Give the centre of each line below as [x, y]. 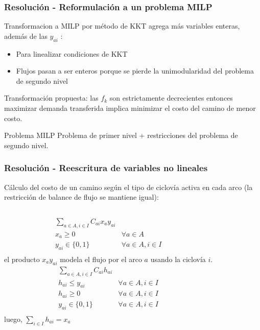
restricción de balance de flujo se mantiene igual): [81, 197]
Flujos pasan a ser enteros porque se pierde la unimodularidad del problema [135, 71]
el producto [22, 259]
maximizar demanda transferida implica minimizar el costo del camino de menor [130, 108]
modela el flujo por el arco [101, 259]
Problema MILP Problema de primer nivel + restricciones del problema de [121, 135]
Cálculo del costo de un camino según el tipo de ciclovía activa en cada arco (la [128, 187]
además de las [26, 36]
